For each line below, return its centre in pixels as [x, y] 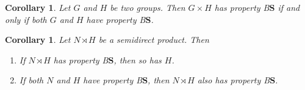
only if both [26, 19]
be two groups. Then [148, 7]
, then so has [138, 59]
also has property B [234, 80]
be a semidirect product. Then [154, 40]
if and [289, 7]
